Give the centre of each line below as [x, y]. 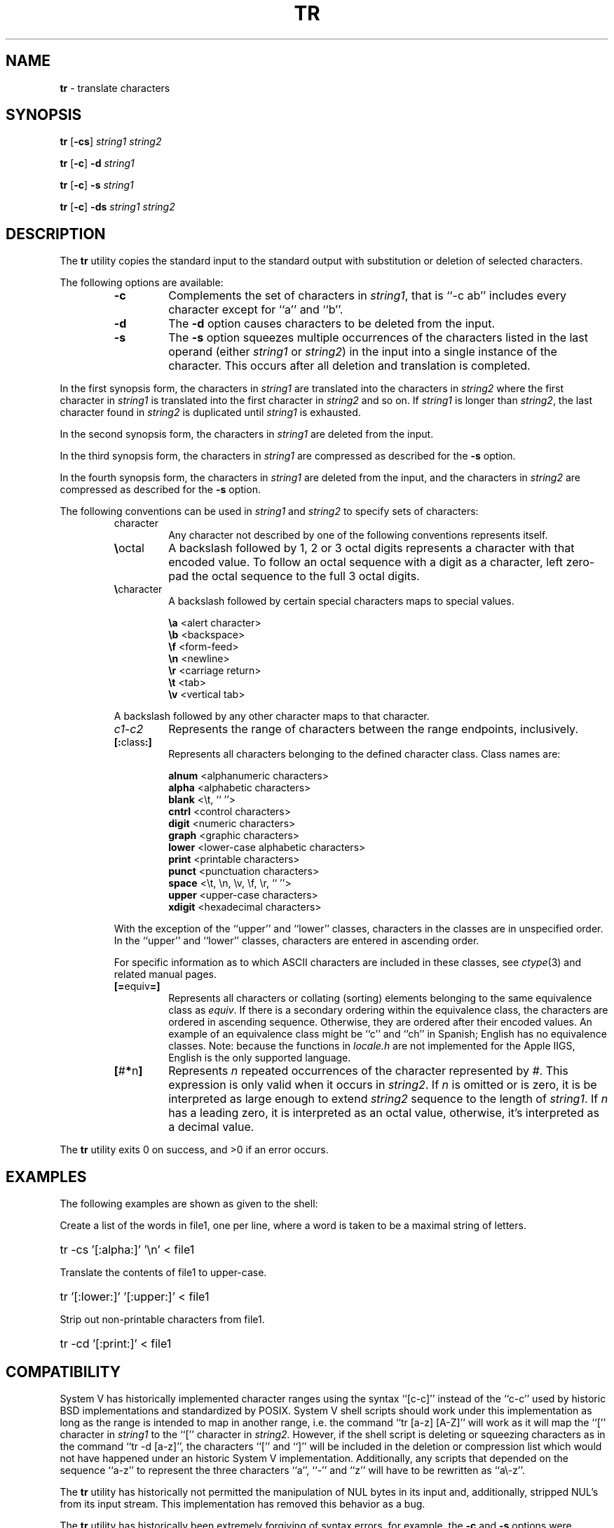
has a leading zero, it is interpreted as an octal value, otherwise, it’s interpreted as [384, 1113]
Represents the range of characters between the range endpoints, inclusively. [374, 729]
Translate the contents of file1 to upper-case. [163, 1273]
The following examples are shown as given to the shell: [189, 1204]
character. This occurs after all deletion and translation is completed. [349, 366]
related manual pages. [165, 974]
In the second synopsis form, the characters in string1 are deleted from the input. [247, 434]
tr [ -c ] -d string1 [97, 163]
